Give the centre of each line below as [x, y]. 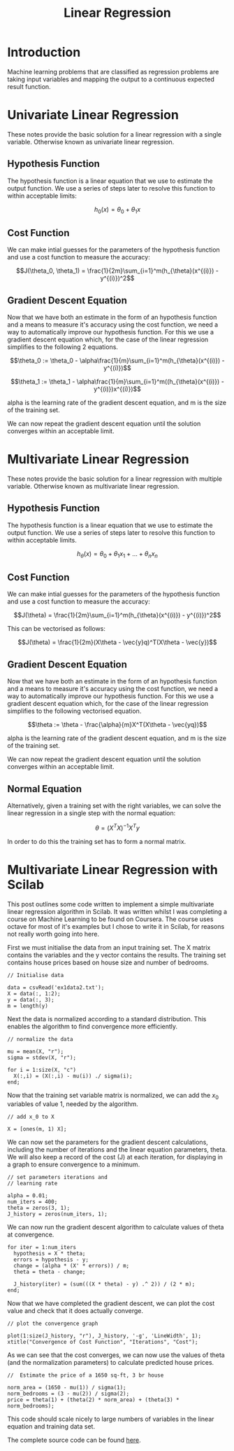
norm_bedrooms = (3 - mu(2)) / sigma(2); [68, 1394]
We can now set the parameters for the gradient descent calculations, [108, 1142]
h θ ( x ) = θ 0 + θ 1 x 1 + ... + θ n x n [117, 554]
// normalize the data [40, 1039]
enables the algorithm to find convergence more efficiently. [93, 1026]
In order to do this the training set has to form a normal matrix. [97, 841]
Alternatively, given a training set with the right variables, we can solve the [114, 806]
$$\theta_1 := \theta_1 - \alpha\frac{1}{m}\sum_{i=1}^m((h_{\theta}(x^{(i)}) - [117, 382]
